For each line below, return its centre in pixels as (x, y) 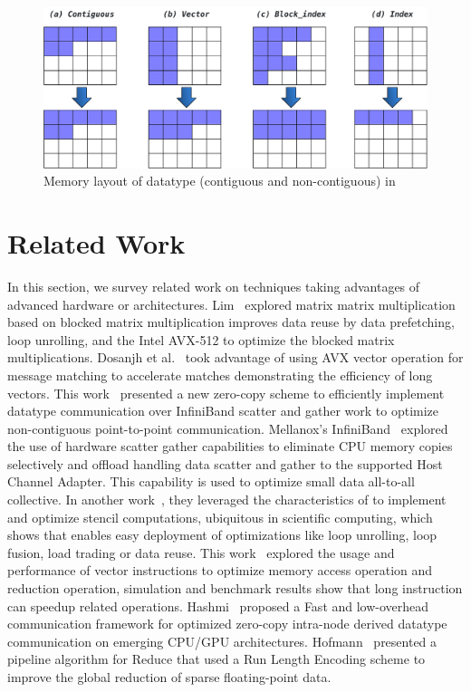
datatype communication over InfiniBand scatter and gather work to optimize (223, 411)
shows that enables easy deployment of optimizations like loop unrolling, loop (222, 535)
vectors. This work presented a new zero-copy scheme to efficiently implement (226, 393)
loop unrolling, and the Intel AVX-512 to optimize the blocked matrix (201, 339)
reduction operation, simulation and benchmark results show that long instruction (235, 588)
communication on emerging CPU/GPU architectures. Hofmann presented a (222, 641)
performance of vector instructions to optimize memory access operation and (220, 570)
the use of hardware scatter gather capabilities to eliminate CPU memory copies (230, 446)
